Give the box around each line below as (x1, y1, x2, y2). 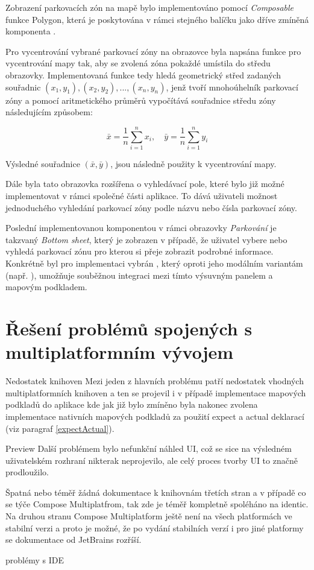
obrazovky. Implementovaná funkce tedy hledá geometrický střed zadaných (5, 68, 281, 81)
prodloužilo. (5, 466, 49, 478)
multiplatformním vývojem (5, 340, 234, 364)
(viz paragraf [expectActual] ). (5, 422, 115, 434)
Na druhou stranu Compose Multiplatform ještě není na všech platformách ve (5, 510, 292, 522)
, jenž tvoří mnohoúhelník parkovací (166, 80, 298, 93)
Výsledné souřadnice (5, 157, 80, 169)
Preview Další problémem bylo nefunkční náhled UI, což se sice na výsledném (5, 442, 292, 455)
